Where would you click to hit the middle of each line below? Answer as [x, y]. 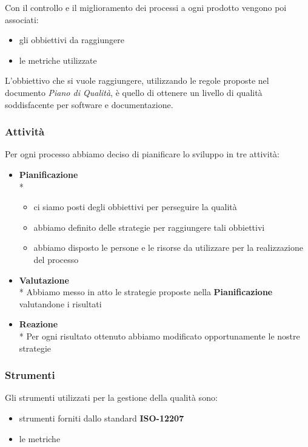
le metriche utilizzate [58, 60]
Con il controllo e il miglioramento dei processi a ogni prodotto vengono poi [146, 7]
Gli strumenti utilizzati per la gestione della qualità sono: [111, 398]
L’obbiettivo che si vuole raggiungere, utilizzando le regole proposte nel [137, 80]
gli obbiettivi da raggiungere [72, 40]
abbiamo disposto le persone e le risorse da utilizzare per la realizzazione [168, 247]
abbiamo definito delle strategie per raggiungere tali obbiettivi [149, 227]
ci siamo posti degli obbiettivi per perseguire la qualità [135, 207]
